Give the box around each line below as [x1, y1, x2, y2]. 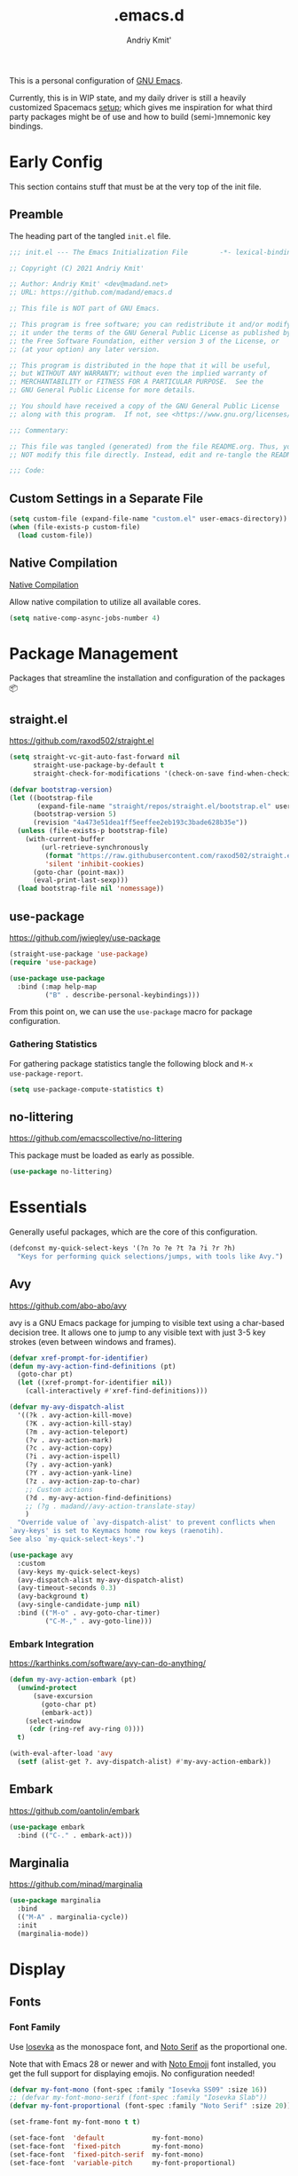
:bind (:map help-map [17, 982, 98, 991]
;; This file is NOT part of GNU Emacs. [9, 304, 161, 314]
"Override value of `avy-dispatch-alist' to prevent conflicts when [17, 1518, 276, 1528]
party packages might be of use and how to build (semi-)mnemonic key [9, 111, 271, 122]
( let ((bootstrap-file [9, 793, 93, 802]
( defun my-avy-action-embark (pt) [9, 1675, 137, 1684]
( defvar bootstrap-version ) [9, 785, 114, 794]
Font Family [9, 2021, 60, 2034]
